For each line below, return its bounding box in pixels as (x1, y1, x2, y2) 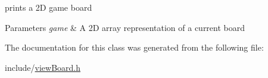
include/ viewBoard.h (5, 61, 81, 73)
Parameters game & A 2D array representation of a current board (5, 21, 245, 33)
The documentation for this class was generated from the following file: (5, 41, 264, 54)
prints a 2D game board (5, 1, 92, 13)
